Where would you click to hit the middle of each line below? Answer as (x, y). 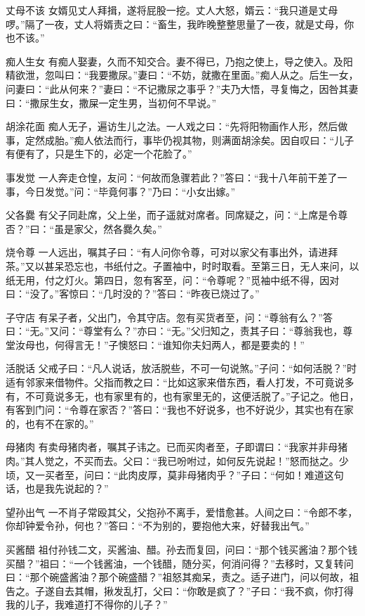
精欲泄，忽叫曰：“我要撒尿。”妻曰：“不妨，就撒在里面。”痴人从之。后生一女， (182, 75)
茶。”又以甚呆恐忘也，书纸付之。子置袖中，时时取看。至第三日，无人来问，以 (182, 265)
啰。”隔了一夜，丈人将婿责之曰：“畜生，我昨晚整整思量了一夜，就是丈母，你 (180, 24)
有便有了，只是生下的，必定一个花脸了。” (99, 154)
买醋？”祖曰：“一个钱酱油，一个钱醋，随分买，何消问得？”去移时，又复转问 (180, 563)
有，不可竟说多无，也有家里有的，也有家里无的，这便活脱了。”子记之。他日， (182, 396)
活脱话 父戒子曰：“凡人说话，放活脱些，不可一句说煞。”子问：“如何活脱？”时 (181, 368)
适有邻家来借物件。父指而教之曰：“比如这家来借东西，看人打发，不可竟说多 (180, 382)
